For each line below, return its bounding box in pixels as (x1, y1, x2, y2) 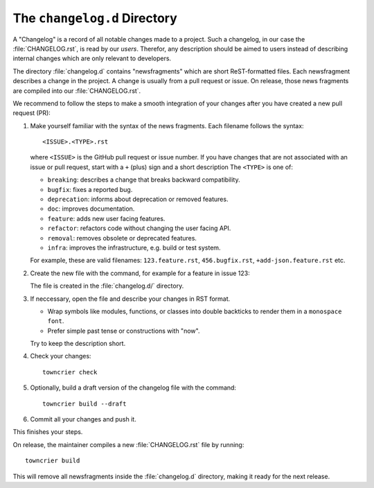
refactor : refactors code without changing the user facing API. (47, 224, 231, 232)
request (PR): (12, 109, 51, 117)
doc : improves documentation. (47, 204, 135, 213)
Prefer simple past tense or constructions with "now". (47, 326, 200, 335)
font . (47, 317, 64, 325)
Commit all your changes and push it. (30, 415, 136, 424)
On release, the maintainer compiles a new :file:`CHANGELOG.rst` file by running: (12, 440, 244, 448)
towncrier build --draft (42, 399, 127, 408)
